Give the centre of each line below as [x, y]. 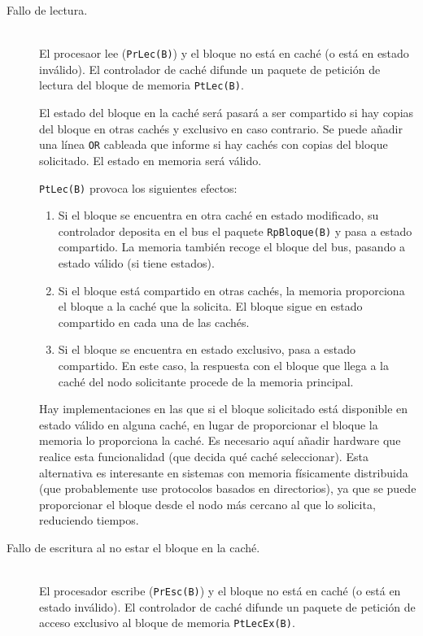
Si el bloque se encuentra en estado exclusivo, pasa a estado [207, 349]
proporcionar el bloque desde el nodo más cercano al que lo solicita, [207, 504]
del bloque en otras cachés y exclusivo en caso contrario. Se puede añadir [221, 128]
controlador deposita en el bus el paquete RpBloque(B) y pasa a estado [235, 231]
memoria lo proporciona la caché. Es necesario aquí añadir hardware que [220, 440]
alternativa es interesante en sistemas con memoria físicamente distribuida [224, 472]
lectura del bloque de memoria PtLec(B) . [142, 85]
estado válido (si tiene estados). [136, 263]
